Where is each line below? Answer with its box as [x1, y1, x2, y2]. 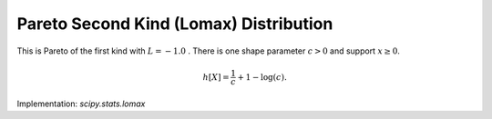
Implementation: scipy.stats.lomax [16, 98, 146, 109]
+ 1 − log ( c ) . [237, 72, 287, 82]
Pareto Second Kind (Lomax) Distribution [16, 14, 333, 34]
